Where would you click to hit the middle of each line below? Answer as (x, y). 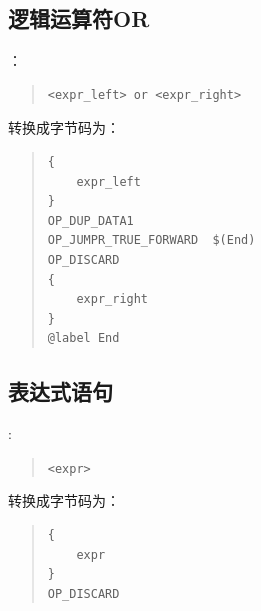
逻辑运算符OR (79, 18)
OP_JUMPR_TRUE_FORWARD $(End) (151, 240)
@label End (83, 338)
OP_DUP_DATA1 (90, 220)
